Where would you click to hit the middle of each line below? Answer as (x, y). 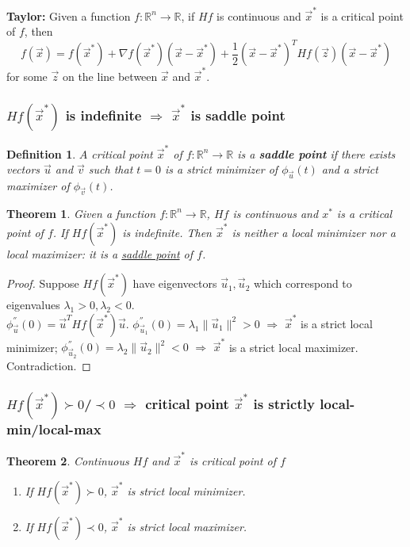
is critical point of (232, 461)
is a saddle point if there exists (316, 153)
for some (27, 77)
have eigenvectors (175, 283)
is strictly (284, 404)
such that (111, 169)
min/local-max (54, 429)
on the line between (110, 77)
